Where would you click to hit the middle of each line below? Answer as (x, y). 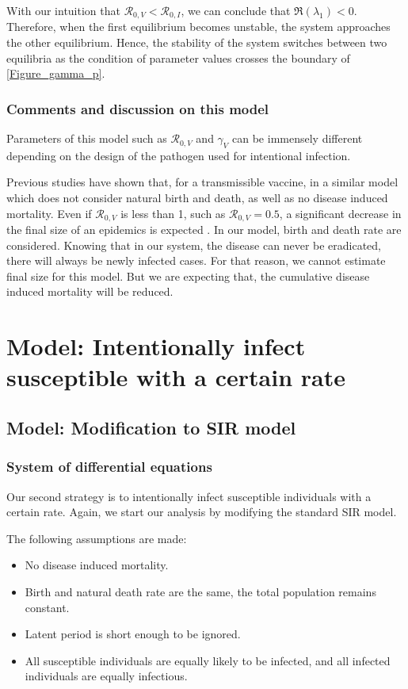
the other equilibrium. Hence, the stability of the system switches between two (197, 42)
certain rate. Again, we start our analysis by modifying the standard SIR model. (202, 512)
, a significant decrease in (340, 213)
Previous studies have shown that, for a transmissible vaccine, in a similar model (202, 182)
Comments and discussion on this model (138, 108)
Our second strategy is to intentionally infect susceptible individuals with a (189, 496)
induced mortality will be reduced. (90, 291)
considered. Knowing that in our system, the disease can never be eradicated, (194, 245)
